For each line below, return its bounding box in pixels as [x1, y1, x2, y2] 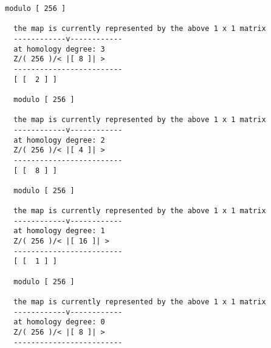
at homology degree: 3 [13, 44, 105, 53]
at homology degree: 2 [13, 135, 105, 145]
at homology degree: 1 [13, 227, 105, 236]
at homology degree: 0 [13, 318, 105, 327]
